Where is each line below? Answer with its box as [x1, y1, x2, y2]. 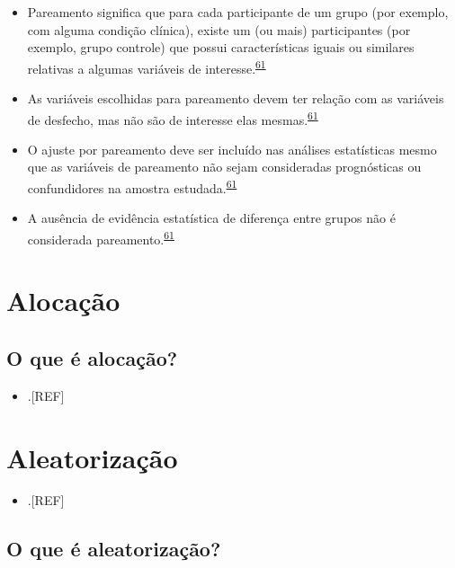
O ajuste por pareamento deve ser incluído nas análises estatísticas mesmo [27, 139, 437, 158]
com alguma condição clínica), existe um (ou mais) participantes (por [27, 20, 411, 39]
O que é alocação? [6, 343, 178, 371]
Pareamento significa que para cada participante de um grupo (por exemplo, [27, 3, 449, 21]
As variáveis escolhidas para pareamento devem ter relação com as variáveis [27, 89, 444, 108]
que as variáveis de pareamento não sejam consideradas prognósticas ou [27, 157, 422, 176]
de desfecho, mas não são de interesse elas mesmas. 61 [27, 107, 318, 129]
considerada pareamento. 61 [27, 226, 174, 248]
